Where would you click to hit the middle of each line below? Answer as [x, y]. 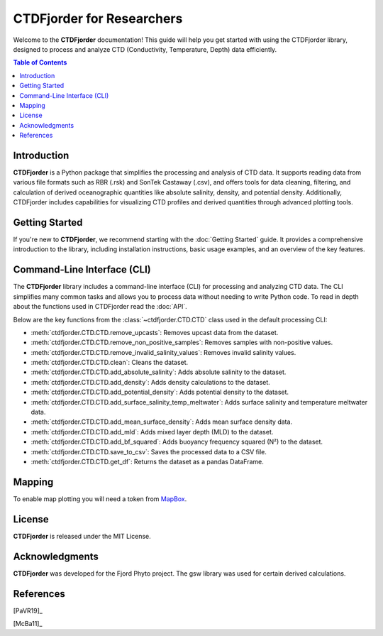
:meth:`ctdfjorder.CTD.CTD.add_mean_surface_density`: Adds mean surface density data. [162, 422]
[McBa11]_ [28, 624]
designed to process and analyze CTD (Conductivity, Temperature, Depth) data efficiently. [145, 49]
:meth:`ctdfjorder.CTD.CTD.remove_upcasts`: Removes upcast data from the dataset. [155, 332]
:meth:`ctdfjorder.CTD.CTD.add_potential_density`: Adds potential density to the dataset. [160, 392]
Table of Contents [40, 62]
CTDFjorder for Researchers [98, 18]
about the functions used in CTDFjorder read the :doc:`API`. [100, 307]
